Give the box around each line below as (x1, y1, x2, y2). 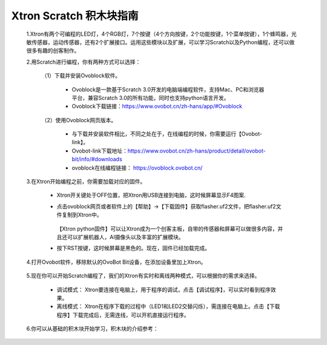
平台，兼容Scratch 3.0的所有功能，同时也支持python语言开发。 (71, 94, 230, 101)
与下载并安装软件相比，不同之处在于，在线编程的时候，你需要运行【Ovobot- (71, 130, 263, 137)
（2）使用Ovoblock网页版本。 (41, 116, 117, 123)
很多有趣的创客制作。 (26, 47, 80, 54)
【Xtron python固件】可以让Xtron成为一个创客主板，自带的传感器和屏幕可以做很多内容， (56, 225, 278, 232)
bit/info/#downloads (71, 156, 122, 163)
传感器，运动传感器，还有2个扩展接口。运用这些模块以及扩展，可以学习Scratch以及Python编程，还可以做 (31, 38, 295, 45)
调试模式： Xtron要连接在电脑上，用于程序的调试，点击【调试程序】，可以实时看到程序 (56, 286, 271, 293)
